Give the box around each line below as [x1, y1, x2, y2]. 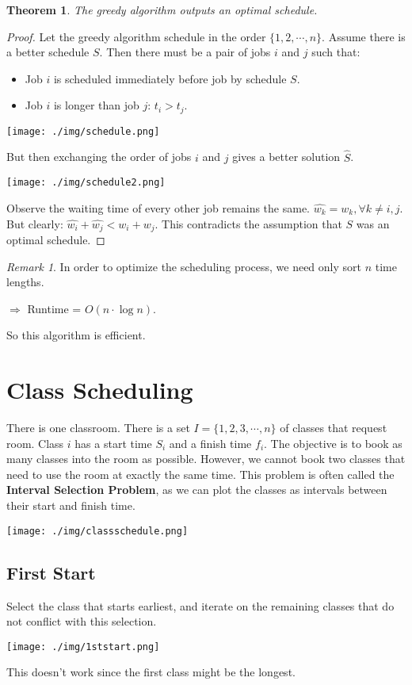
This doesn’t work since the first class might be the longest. [6, 664, 296, 680]
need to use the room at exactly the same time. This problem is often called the [6, 465, 395, 482]
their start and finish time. [6, 497, 135, 514]
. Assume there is [322, 28, 406, 44]
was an [356, 215, 390, 232]
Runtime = [27, 300, 82, 316]
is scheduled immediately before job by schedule [53, 70, 287, 86]
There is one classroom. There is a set [6, 419, 190, 436]
